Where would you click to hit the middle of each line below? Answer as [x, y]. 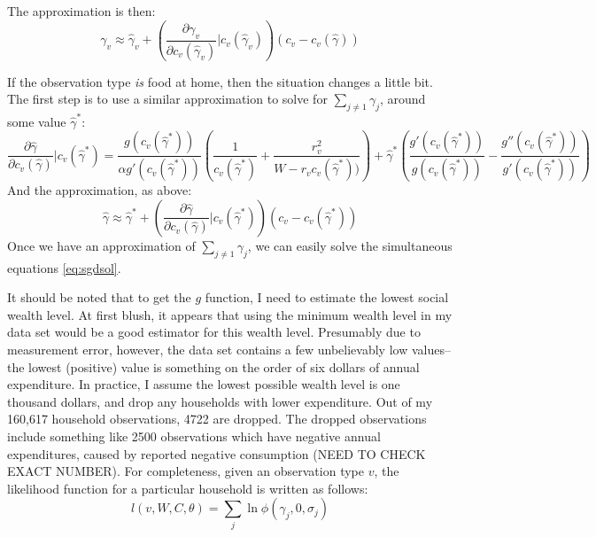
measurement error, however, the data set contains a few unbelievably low [208, 349]
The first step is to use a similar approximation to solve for [167, 99]
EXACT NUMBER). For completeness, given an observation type [186, 471]
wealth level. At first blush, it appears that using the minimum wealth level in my [230, 314]
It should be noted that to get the [99, 297]
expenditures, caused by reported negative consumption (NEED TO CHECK [217, 453]
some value [37, 121]
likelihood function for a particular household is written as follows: [188, 488]
